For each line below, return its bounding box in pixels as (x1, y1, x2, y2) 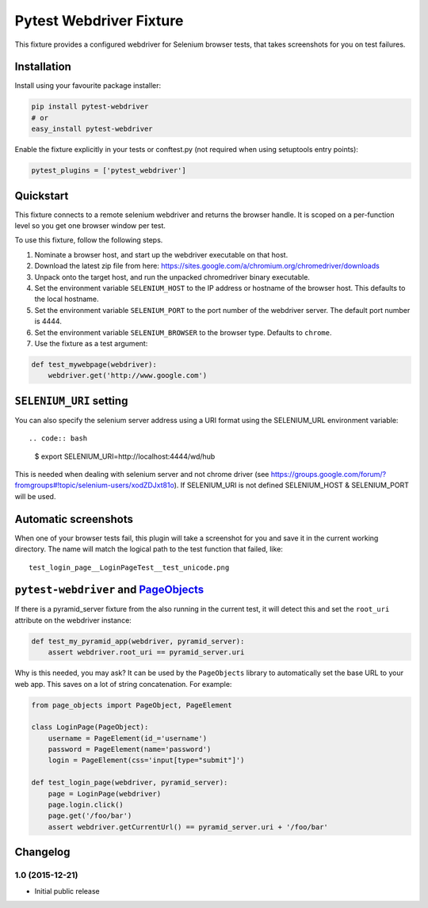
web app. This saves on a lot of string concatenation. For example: (14, 679, 232, 689)
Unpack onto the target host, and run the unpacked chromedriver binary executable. (34, 272, 311, 281)
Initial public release (34, 886, 101, 895)
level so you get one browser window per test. (14, 221, 166, 231)
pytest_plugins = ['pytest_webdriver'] (31, 166, 186, 175)
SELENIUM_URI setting (14, 394, 128, 407)
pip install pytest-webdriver (31, 102, 149, 111)
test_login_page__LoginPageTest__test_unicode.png (29, 563, 230, 572)
